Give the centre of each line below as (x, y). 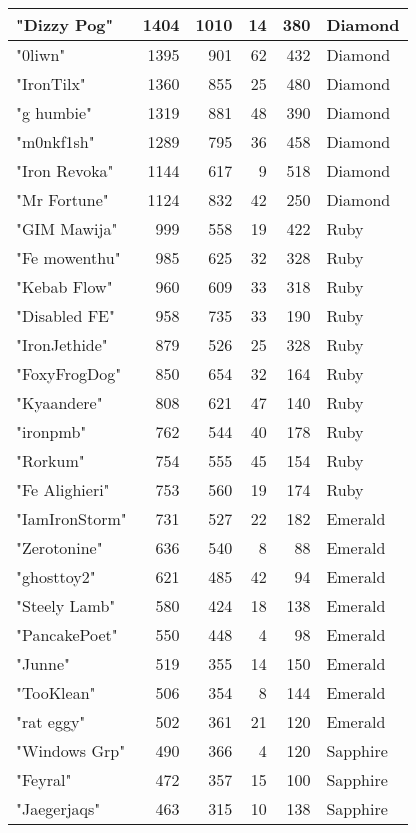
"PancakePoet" (67, 634)
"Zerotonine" (59, 547)
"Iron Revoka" (65, 170)
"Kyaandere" (59, 402)
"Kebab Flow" (64, 286)
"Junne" (43, 663)
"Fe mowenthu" (68, 257)
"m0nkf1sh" (55, 141)
